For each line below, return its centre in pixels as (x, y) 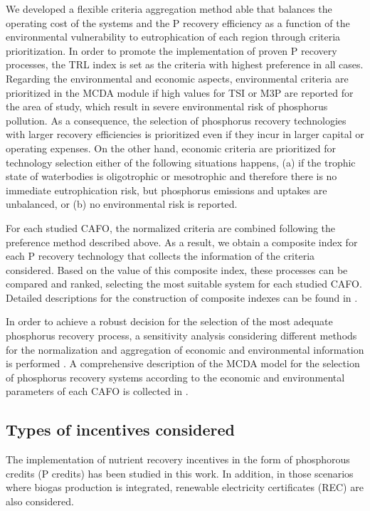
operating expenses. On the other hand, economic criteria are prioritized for (171, 148)
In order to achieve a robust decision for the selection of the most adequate (169, 321)
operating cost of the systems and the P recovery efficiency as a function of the (178, 22)
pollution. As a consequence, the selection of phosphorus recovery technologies (176, 120)
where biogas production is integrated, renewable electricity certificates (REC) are (185, 487)
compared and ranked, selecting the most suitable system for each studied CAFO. (184, 284)
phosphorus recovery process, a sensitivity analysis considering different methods (181, 336)
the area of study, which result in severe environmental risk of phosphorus (167, 106)
